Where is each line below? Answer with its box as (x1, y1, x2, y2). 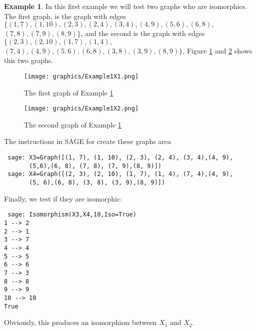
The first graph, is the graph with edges (4, 10, 126, 21)
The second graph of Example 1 (24, 119, 121, 129)
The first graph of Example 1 (24, 87, 113, 97)
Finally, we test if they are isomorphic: (4, 193, 122, 203)
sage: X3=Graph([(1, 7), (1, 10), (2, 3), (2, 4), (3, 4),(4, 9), (7, 154, 233, 161)
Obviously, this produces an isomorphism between (4, 317, 157, 327)
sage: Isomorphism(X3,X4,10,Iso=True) (7, 211, 136, 218)
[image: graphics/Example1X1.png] (24, 72, 139, 80)
